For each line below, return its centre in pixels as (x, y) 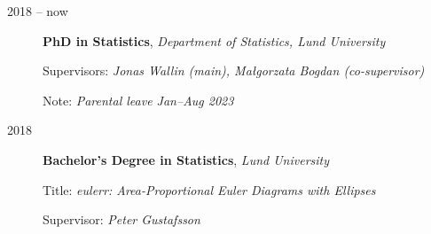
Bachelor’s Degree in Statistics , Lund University (186, 159)
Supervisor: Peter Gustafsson (121, 219)
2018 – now (38, 11)
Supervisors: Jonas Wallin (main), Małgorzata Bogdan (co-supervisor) (234, 70)
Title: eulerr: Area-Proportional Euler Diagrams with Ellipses (209, 189)
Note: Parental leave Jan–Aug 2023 (138, 100)
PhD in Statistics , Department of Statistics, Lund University (214, 40)
